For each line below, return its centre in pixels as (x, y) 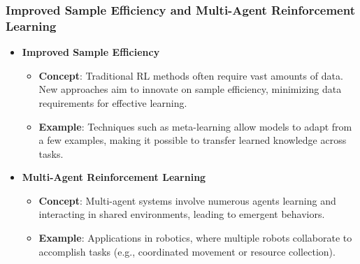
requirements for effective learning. (113, 102)
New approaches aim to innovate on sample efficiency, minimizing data (190, 89)
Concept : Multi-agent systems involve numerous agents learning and (187, 200)
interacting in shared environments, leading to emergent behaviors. (182, 214)
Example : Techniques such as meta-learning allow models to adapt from (195, 126)
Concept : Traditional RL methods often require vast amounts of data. (191, 75)
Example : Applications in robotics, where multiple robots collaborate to (195, 238)
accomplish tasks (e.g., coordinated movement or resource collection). (187, 251)
